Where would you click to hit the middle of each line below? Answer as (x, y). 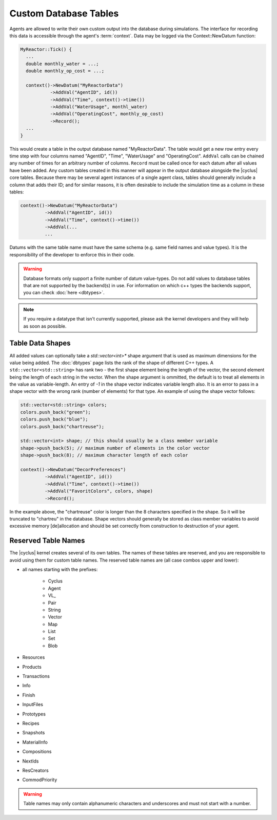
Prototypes (34, 714)
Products (32, 667)
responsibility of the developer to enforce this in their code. (72, 254)
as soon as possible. (45, 326)
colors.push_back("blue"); (54, 419)
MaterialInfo (35, 742)
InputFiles (33, 705)
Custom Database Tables (64, 13)
